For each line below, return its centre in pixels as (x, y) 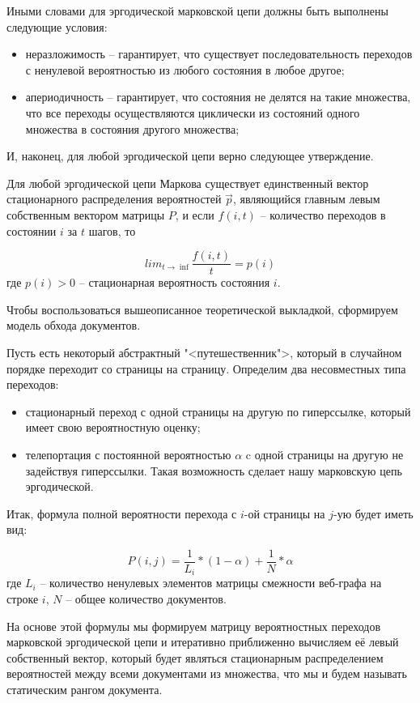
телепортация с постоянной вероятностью (128, 454)
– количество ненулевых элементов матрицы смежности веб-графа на (211, 583)
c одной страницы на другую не (325, 454)
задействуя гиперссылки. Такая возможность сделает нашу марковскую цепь (214, 470)
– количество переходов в (323, 214)
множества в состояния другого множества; (132, 128)
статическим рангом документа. (85, 689)
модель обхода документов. (74, 325)
